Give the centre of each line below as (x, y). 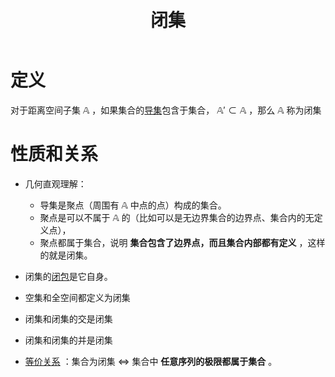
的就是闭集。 (66, 255)
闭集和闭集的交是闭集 (68, 318)
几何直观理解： (55, 183)
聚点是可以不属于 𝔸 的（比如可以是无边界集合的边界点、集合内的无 (177, 217)
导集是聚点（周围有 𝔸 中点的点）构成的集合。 (133, 205)
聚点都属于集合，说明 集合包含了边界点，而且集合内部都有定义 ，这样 (182, 242)
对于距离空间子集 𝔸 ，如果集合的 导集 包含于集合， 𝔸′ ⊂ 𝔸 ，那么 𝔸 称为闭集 (166, 110)
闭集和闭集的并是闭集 (68, 340)
